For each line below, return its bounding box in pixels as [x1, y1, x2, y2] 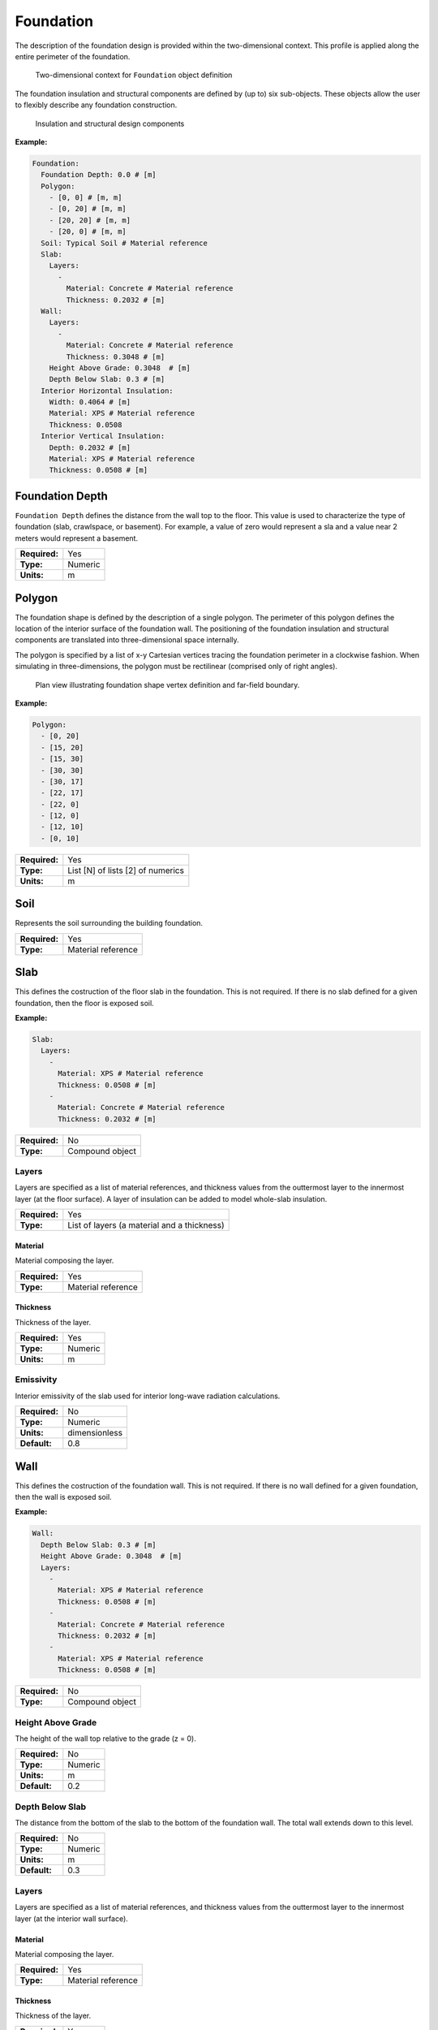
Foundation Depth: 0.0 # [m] [41, 171, 157, 179]
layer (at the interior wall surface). [15, 1913, 129, 1924]
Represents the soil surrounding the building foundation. [15, 918, 203, 928]
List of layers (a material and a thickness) [67, 1220, 225, 1231]
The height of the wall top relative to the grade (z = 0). [15, 1734, 196, 1743]
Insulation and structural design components [35, 119, 185, 128]
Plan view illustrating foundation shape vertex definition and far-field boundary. [35, 680, 300, 689]
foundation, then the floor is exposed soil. [15, 998, 154, 1008]
